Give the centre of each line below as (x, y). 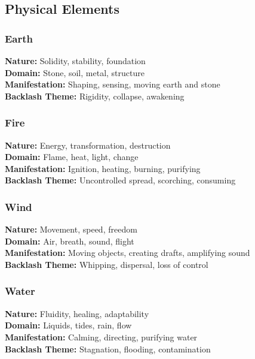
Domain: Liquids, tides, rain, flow (68, 325)
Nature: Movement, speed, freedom (71, 229)
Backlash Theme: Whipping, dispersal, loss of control (107, 264)
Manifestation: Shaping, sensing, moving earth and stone (113, 84)
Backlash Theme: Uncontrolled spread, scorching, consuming (120, 180)
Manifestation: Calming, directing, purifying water (101, 337)
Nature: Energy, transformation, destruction (88, 145)
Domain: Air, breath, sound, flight (70, 241)
